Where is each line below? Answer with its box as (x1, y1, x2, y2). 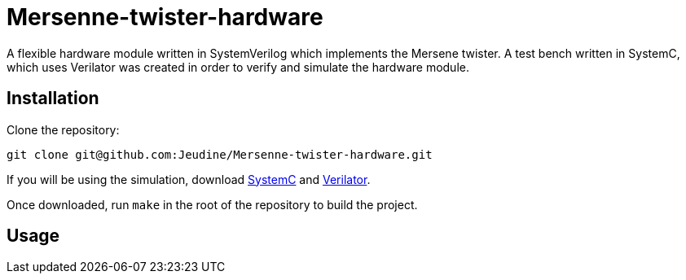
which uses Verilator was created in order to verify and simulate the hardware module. (7, 59, 469, 74)
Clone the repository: (7, 122, 120, 137)
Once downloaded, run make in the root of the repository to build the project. (7, 197, 418, 212)
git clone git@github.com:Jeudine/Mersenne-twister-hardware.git (7, 147, 433, 161)
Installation (7, 88, 99, 109)
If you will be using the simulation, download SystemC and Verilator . (7, 172, 371, 186)
